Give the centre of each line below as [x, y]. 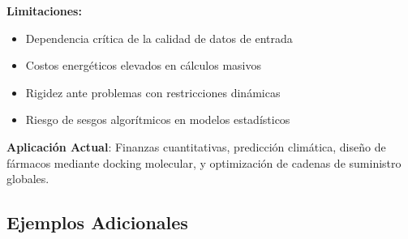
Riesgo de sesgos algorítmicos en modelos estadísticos [158, 119]
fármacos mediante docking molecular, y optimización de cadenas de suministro [204, 162]
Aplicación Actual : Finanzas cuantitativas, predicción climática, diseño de [196, 146]
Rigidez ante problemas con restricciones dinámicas [153, 92]
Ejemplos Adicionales [97, 222]
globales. [28, 179]
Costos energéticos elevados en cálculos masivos [144, 65]
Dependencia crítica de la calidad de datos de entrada [159, 38]
